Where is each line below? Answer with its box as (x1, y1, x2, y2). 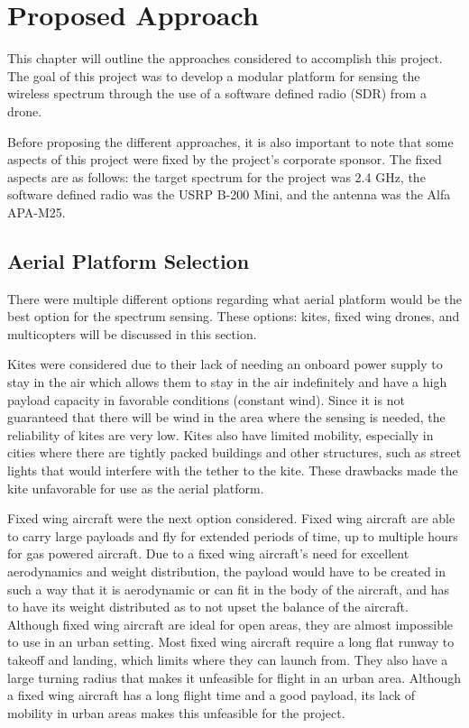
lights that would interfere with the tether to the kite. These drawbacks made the (7, 461, 458, 480)
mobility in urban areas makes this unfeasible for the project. (7, 703, 345, 722)
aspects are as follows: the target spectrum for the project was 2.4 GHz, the (7, 167, 426, 186)
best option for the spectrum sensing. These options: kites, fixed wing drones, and (7, 307, 460, 326)
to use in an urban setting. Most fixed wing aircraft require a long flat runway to (7, 632, 455, 651)
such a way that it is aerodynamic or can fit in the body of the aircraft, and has (7, 579, 450, 598)
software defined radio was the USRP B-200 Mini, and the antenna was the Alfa (7, 185, 451, 204)
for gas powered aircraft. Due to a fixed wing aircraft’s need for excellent (7, 544, 409, 563)
